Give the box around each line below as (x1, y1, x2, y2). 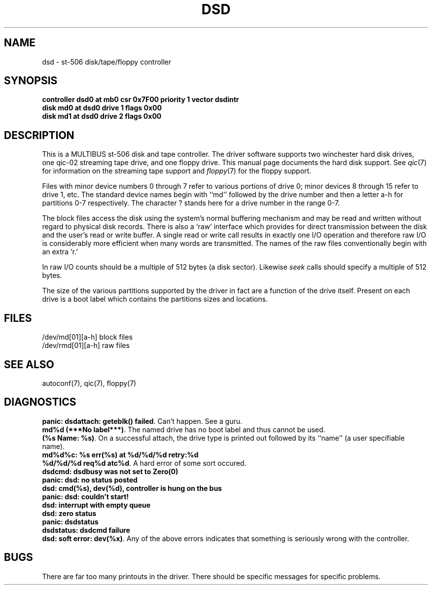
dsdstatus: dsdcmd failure (42, 525, 130, 534)
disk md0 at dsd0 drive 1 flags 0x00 (42, 104, 162, 112)
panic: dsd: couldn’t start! (42, 492, 129, 501)
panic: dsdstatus (42, 517, 99, 526)
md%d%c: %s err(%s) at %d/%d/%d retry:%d (42, 450, 199, 459)
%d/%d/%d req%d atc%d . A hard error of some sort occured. (42, 458, 247, 467)
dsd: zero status (42, 509, 97, 518)
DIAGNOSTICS (4, 396, 76, 409)
